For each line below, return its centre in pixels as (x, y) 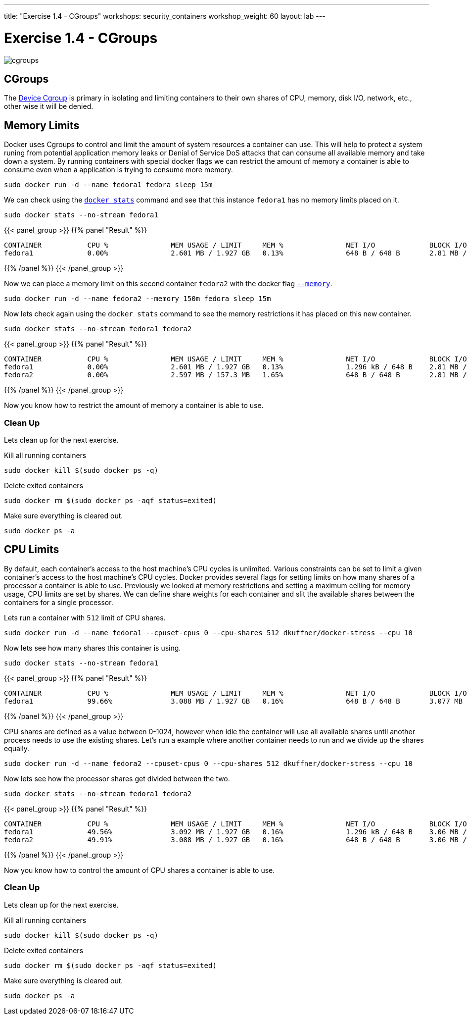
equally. (17, 748)
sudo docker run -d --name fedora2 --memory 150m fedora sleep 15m (138, 299)
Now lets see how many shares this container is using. (93, 648)
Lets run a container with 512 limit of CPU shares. (85, 617)
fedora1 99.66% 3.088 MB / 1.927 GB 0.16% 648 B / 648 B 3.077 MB (233, 701)
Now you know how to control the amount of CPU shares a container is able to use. (140, 870)
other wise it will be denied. (49, 106)
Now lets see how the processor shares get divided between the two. (117, 778)
